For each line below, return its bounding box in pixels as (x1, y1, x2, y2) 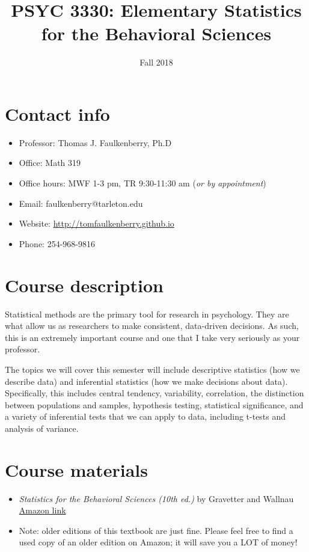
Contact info (5, 101, 110, 126)
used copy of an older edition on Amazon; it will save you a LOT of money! (19, 536, 298, 548)
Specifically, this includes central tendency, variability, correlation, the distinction (5, 387, 304, 399)
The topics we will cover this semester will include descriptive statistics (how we (5, 363, 300, 375)
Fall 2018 (139, 56, 173, 69)
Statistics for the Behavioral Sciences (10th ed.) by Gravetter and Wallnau (19, 492, 294, 504)
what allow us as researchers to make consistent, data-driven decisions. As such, (5, 319, 299, 332)
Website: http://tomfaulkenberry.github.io (19, 217, 174, 230)
